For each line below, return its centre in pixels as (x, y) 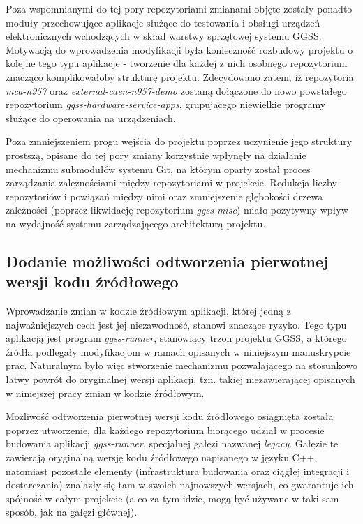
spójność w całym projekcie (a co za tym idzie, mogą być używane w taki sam (172, 498)
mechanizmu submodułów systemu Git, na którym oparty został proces (158, 169)
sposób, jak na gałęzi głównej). (72, 512)
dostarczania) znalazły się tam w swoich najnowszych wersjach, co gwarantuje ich (180, 485)
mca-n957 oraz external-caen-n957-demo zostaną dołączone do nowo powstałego (176, 90)
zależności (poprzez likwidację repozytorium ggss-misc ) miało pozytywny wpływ (177, 210)
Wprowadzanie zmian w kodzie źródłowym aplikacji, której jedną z (148, 311)
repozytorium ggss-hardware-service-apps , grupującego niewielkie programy (166, 104)
